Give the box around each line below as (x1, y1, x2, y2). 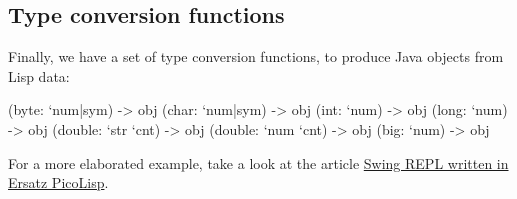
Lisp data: (8, 65, 70, 86)
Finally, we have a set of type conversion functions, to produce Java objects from (8, 46, 504, 67)
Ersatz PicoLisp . (8, 172, 109, 193)
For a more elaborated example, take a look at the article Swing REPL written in (8, 152, 509, 173)
